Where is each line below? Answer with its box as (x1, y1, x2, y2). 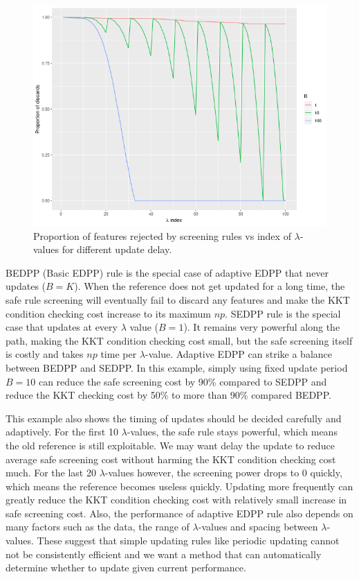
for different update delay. (62, 242, 172, 257)
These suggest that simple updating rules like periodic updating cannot (37, 533, 340, 548)
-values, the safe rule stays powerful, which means (127, 424, 338, 439)
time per (100, 347, 137, 361)
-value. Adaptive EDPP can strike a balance (145, 347, 332, 361)
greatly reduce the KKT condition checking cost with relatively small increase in (6, 492, 347, 507)
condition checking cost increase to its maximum (6, 306, 211, 320)
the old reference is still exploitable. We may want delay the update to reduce (6, 438, 335, 452)
